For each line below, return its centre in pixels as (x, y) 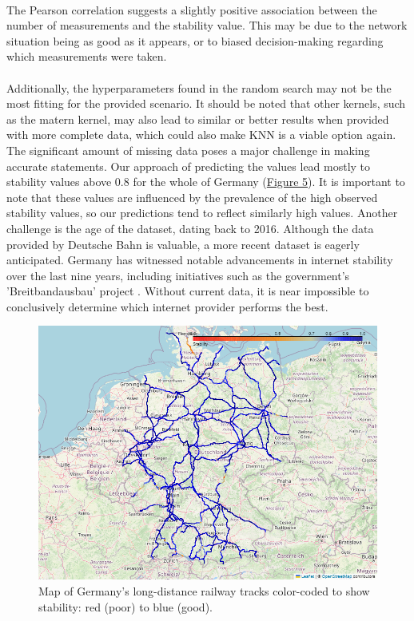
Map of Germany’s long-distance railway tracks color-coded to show (204, 591)
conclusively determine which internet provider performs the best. (167, 306)
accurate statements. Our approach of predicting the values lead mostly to (189, 166)
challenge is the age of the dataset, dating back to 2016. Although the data (190, 228)
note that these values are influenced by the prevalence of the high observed (192, 197)
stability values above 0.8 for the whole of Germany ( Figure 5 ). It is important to (206, 182)
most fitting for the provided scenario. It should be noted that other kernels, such (206, 103)
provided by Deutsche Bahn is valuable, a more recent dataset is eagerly (183, 244)
